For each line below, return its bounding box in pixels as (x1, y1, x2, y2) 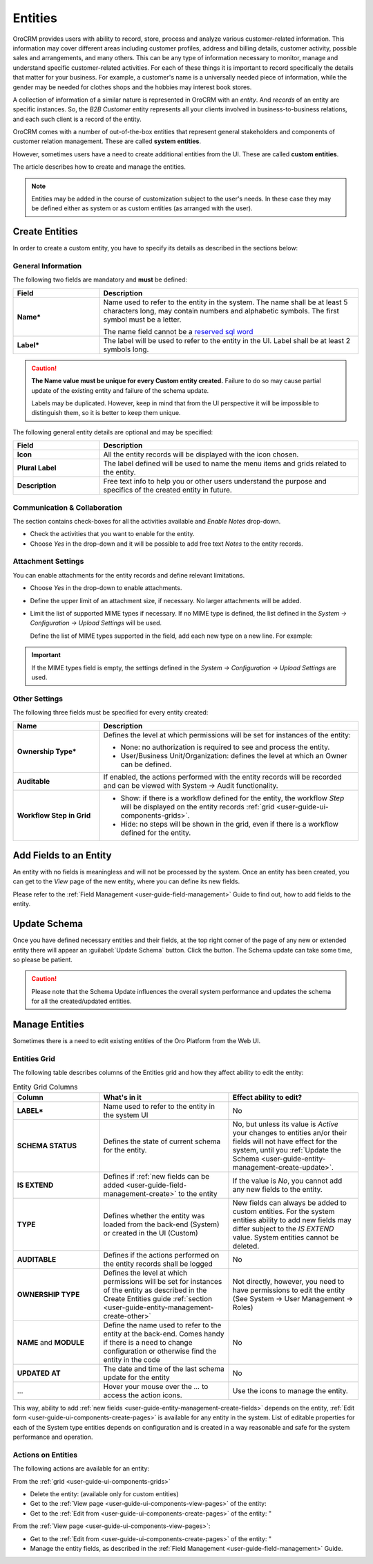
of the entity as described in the (103, 1285, 207, 1295)
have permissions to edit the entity (232, 1285, 345, 1295)
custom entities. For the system (232, 1206, 335, 1216)
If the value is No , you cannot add (232, 1176, 343, 1186)
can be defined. (120, 760, 172, 769)
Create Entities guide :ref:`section (103, 1294, 213, 1303)
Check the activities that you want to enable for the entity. (30, 530, 195, 538)
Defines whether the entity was (103, 1211, 205, 1220)
